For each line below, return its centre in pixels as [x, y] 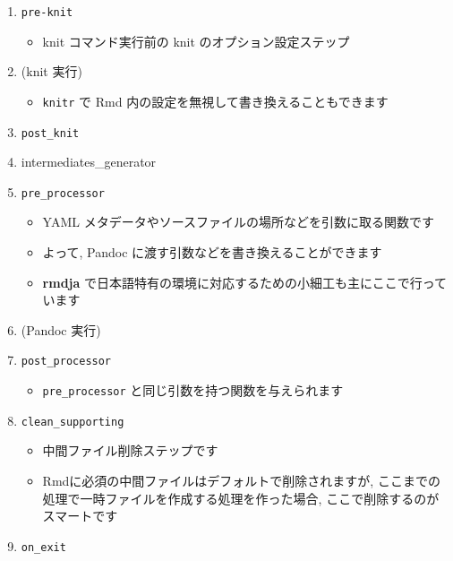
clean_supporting [73, 422]
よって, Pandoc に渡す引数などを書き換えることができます [212, 252]
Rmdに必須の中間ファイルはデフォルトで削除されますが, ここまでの [241, 480]
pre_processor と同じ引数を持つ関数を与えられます [193, 390]
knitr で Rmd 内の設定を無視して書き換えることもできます [215, 101]
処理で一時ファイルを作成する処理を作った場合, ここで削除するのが [241, 498]
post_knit [50, 133]
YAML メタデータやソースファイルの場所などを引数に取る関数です [238, 222]
